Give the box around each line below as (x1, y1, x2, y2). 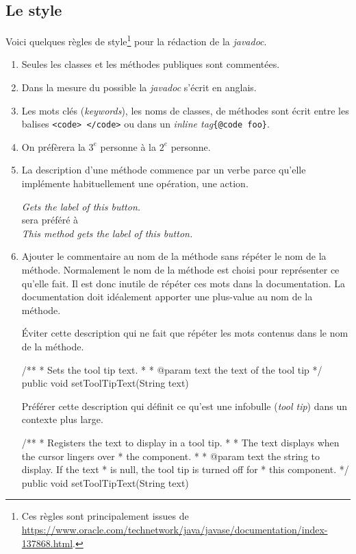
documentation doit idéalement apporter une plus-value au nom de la (21, 289, 313, 304)
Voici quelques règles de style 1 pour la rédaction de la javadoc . (5, 32, 267, 48)
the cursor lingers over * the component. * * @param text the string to (21, 448, 320, 463)
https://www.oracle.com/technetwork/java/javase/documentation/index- (21, 522, 328, 536)
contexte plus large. (21, 412, 103, 426)
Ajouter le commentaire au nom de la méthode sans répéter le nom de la (21, 249, 327, 263)
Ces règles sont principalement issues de (21, 509, 189, 523)
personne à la (100, 139, 156, 154)
